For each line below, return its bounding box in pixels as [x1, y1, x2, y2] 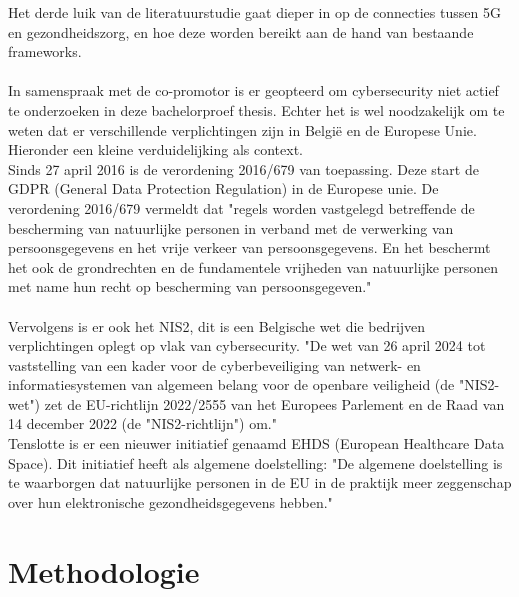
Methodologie [8, 550, 200, 591]
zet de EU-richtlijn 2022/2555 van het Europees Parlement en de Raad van [44, 393, 505, 414]
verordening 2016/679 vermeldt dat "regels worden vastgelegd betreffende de [8, 197, 475, 218]
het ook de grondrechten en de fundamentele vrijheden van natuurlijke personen [8, 256, 498, 277]
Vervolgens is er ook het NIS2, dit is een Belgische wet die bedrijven [8, 315, 426, 336]
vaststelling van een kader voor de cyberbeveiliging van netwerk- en [8, 354, 421, 375]
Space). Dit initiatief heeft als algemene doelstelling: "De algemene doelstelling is [8, 452, 503, 473]
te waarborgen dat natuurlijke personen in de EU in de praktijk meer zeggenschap [8, 472, 512, 493]
